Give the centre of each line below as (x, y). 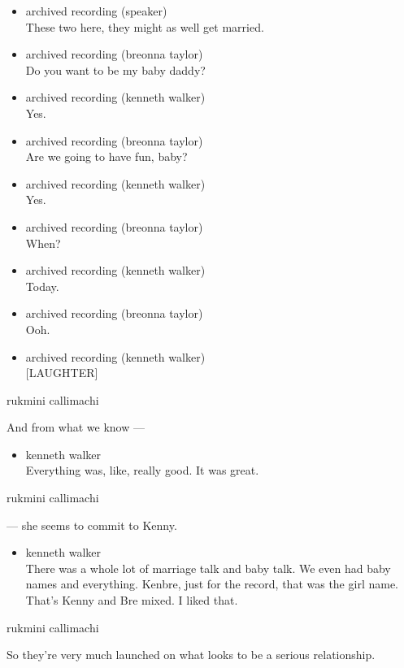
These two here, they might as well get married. (145, 26)
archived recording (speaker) (96, 11)
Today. (42, 286)
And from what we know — (76, 427)
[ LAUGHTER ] (62, 373)
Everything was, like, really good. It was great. (142, 470)
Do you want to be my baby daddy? (115, 69)
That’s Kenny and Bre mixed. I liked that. (132, 600)
